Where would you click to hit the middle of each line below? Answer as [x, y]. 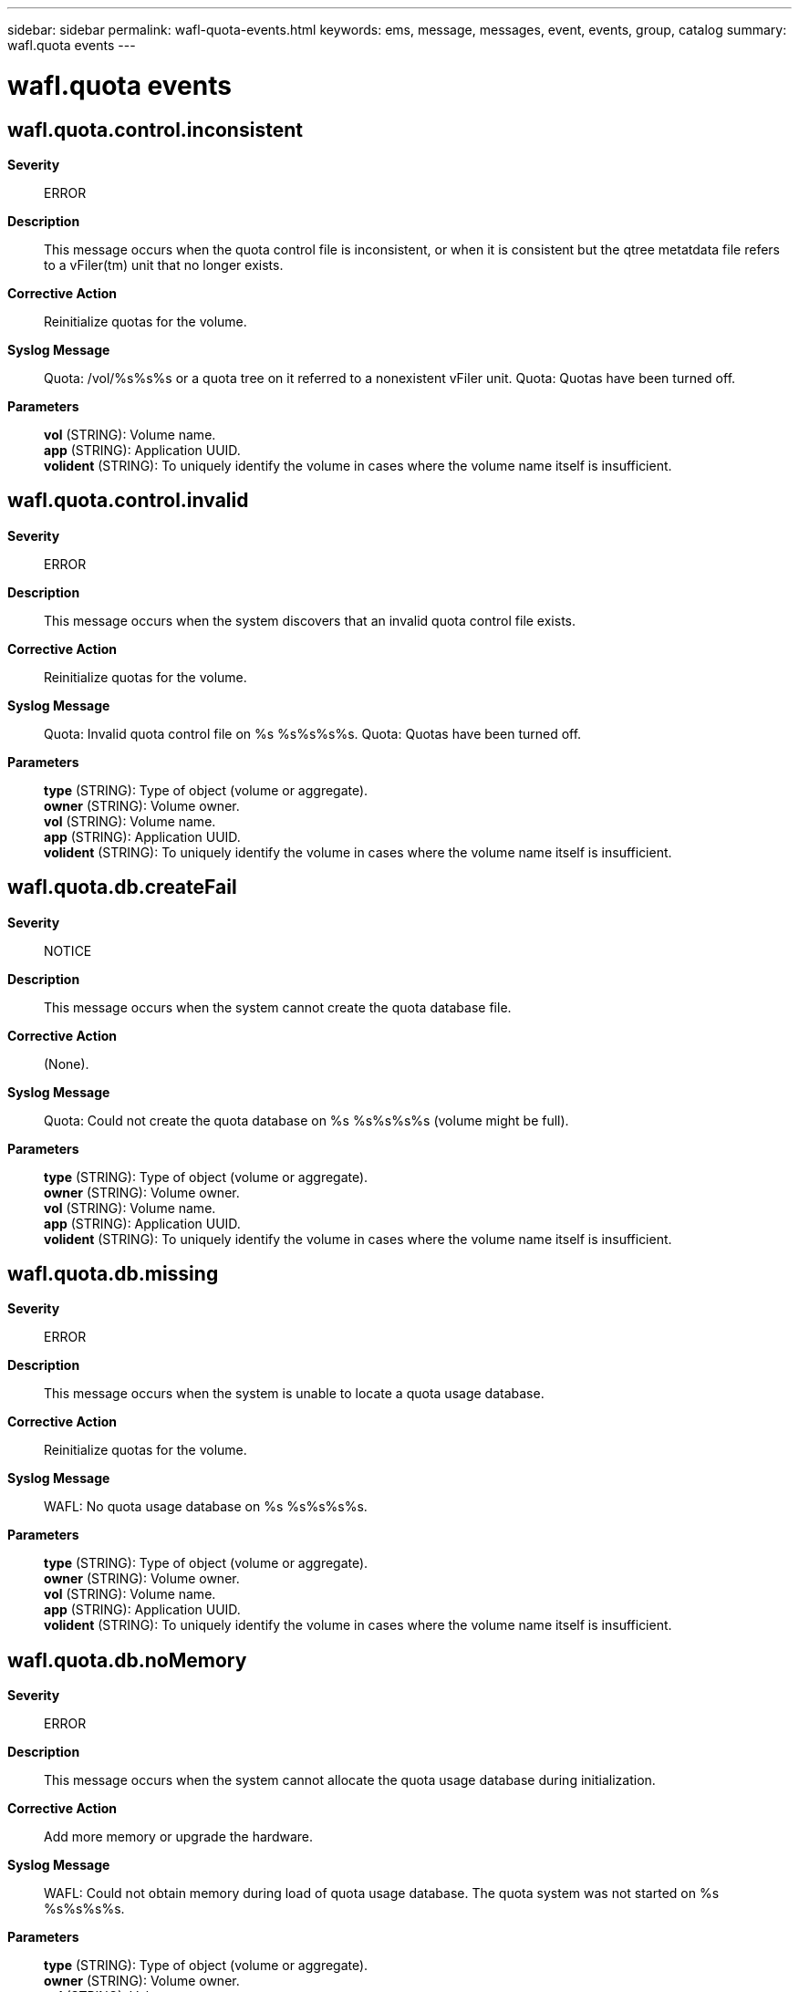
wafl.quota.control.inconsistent [155, 130]
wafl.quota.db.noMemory [127, 1660]
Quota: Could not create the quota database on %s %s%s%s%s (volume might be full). [306, 1120]
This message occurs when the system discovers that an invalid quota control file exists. [310, 620]
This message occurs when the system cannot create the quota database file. [278, 1007]
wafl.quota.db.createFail [122, 887]
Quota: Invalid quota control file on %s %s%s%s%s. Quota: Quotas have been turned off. [313, 733]
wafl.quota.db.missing [113, 1274]
